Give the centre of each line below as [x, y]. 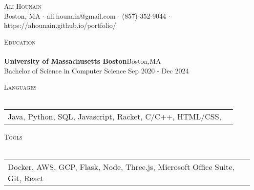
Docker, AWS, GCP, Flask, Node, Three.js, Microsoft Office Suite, [121, 166]
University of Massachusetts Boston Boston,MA [83, 60]
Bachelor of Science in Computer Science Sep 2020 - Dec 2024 [96, 70]
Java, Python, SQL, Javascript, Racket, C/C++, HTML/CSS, [115, 117]
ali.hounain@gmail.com [81, 15]
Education [20, 41]
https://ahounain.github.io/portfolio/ [60, 25]
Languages [20, 87]
